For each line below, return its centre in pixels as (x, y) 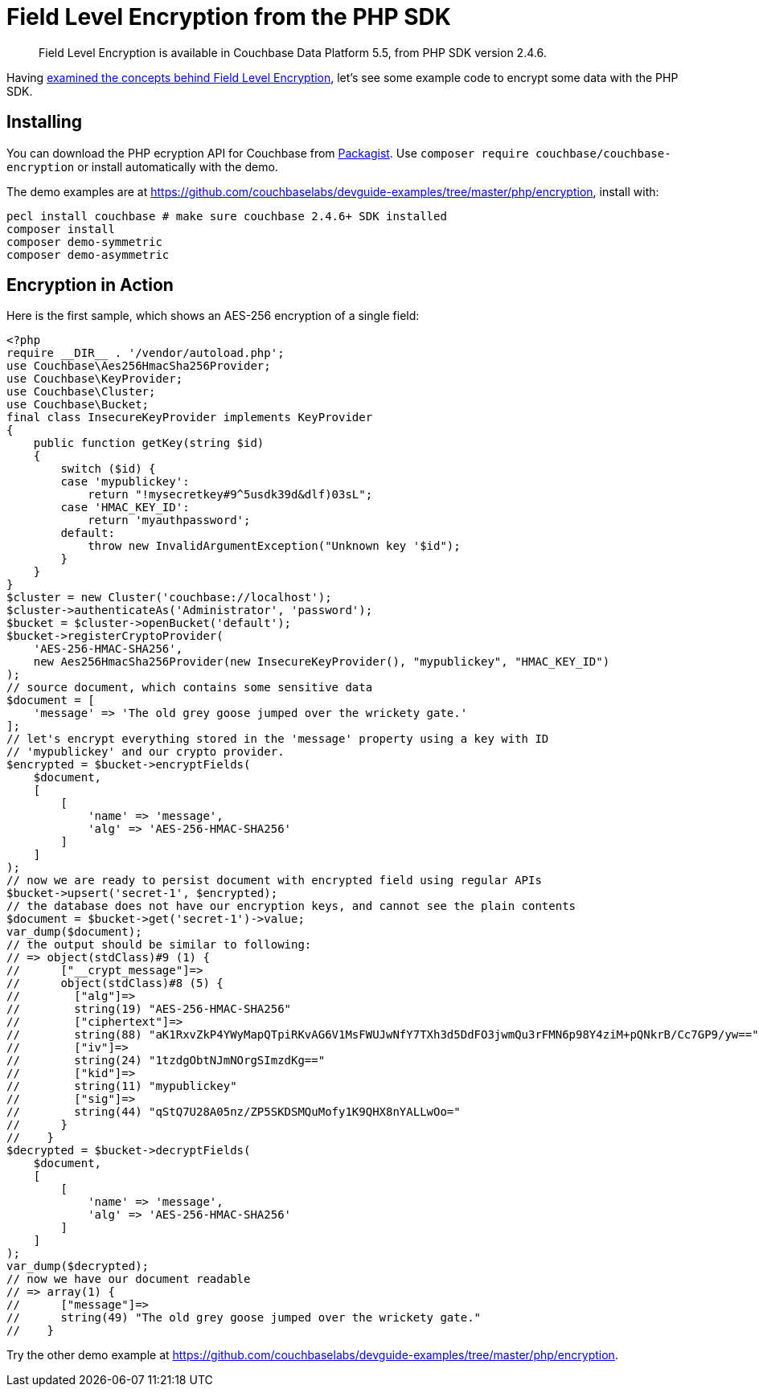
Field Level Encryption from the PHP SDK (229, 17)
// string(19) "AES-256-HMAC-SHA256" (149, 1009)
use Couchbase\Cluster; (81, 392)
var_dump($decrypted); (78, 1266)
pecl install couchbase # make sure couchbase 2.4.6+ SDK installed (227, 216)
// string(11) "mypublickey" (122, 1086)
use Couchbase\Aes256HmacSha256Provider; (139, 366)
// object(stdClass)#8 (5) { (115, 983)
